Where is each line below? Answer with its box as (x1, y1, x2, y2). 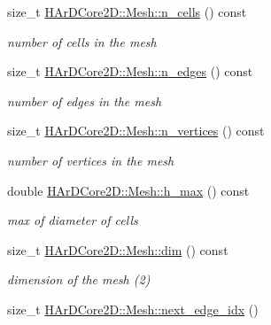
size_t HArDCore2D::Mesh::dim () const (7, 240, 228, 259)
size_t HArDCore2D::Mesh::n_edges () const (7, 62, 253, 81)
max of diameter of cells (7, 211, 138, 229)
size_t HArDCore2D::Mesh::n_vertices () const (7, 121, 265, 140)
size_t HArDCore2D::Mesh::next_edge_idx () (7, 299, 259, 318)
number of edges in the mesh (7, 91, 162, 110)
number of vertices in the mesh (7, 151, 174, 169)
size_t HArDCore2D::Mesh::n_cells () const (7, 3, 247, 20)
